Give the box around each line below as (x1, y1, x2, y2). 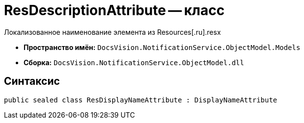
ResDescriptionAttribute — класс (4, 2, 225, 19)
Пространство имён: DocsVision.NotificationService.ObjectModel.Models (24, 43, 301, 51)
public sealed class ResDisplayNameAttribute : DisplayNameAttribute (4, 96, 277, 104)
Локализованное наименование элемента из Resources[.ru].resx (4, 27, 221, 36)
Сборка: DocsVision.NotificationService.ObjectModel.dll (24, 58, 244, 67)
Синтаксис (4, 75, 60, 88)
